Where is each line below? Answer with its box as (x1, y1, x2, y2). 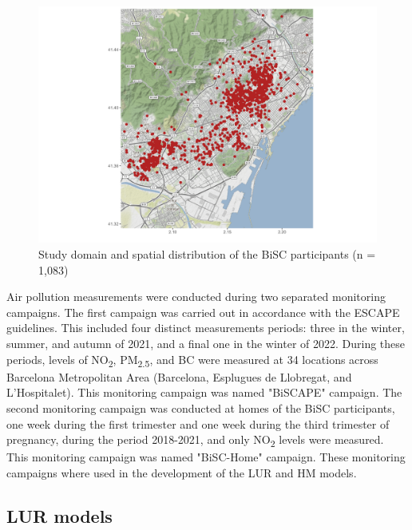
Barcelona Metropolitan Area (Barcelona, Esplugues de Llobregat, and (6, 368, 352, 385)
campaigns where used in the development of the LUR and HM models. (6, 464, 357, 481)
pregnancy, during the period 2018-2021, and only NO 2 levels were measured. (6, 431, 384, 449)
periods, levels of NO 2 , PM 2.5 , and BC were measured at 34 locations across (6, 350, 378, 370)
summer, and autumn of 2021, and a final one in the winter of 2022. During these (6, 335, 406, 352)
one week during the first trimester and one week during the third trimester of (6, 415, 390, 432)
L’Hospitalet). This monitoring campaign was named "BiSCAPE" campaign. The (6, 384, 402, 401)
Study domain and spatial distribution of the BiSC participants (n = (38, 246, 376, 263)
